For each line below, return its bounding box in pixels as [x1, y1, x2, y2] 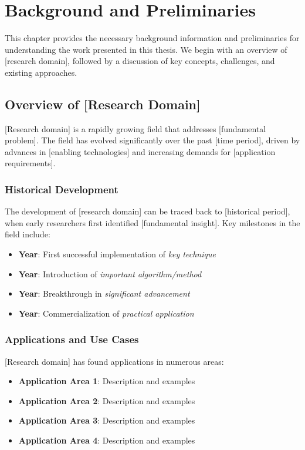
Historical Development [5, 182, 118, 196]
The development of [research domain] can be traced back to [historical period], [5, 205, 290, 217]
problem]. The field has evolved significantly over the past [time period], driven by [5, 134, 300, 146]
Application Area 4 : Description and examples [18, 434, 195, 446]
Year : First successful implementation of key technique [18, 248, 216, 260]
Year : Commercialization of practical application [18, 307, 194, 319]
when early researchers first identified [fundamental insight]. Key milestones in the [5, 216, 300, 229]
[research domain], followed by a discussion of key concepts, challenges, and [5, 55, 275, 67]
